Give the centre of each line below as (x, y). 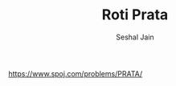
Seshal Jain (135, 37)
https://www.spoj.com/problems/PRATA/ (76, 73)
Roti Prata (135, 15)
